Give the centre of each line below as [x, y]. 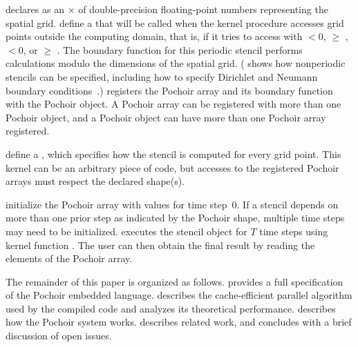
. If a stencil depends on [288, 204]
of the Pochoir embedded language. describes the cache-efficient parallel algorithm [179, 295]
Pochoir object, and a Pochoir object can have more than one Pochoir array [166, 117]
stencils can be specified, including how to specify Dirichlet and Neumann [162, 76]
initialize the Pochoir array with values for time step [116, 204]
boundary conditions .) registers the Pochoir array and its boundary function [169, 90]
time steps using [294, 231]
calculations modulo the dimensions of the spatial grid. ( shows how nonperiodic [176, 63]
